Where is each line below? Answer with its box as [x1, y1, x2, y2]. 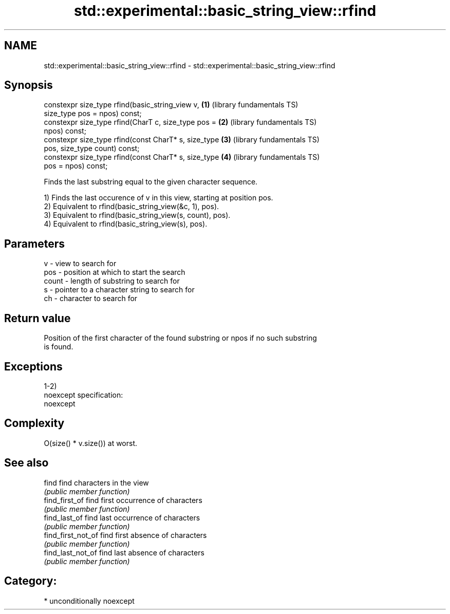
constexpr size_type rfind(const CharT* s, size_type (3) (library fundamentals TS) [44, 135, 320, 144]
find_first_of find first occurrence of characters [44, 495, 202, 505]
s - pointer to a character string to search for [44, 285, 195, 294]
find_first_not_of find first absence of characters [44, 530, 207, 539]
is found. [44, 342, 73, 351]
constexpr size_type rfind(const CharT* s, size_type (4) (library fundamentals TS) [44, 153, 320, 162]
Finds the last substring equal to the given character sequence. [44, 177, 258, 187]
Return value [4, 311, 71, 325]
